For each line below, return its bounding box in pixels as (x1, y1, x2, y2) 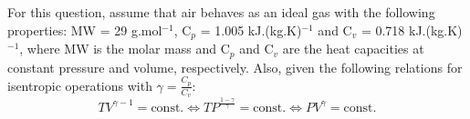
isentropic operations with (7, 75, 152, 94)
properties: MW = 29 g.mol (7, 20, 162, 39)
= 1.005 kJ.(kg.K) (200, 20, 302, 39)
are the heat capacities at (282, 39, 424, 58)
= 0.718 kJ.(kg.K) (360, 20, 463, 39)
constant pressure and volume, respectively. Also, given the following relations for (7, 57, 463, 76)
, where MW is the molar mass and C (19, 39, 230, 58)
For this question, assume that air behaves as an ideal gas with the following (7, 3, 435, 21)
